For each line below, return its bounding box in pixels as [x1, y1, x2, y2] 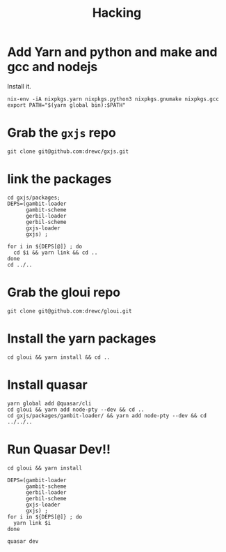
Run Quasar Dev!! [7, 441, 111, 457]
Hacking [92, 5, 142, 21]
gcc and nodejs [7, 59, 98, 75]
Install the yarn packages [7, 330, 156, 346]
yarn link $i [13, 519, 51, 526]
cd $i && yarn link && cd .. [13, 249, 98, 256]
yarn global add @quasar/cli [7, 400, 92, 407]
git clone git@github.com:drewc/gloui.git [7, 307, 132, 315]
